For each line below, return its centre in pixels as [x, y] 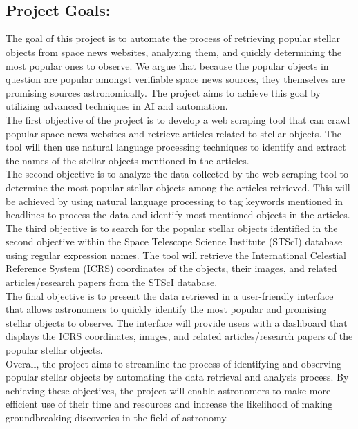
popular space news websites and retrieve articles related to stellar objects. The [174, 133]
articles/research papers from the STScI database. [112, 282]
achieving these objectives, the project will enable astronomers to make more [168, 390]
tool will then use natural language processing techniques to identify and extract [176, 147]
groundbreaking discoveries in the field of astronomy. [117, 418]
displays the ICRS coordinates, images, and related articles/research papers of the [179, 336]
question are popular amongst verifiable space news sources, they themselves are [176, 79]
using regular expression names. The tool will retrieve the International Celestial [176, 255]
